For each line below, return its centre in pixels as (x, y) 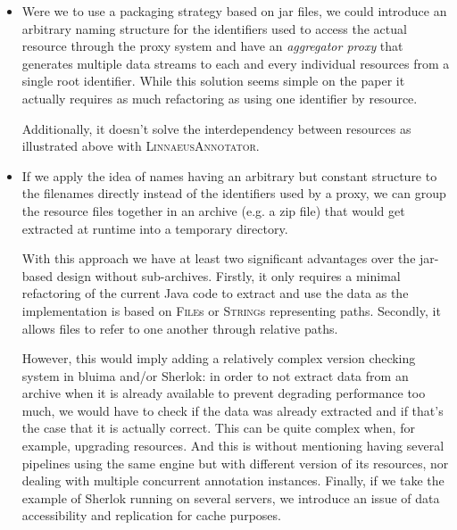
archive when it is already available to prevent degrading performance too (224, 393)
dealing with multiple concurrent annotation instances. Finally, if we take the (233, 480)
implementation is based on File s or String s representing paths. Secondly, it (231, 310)
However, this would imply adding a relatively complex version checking (219, 358)
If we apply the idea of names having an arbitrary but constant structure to (229, 175)
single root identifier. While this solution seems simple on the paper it (213, 81)
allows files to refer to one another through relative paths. (180, 328)
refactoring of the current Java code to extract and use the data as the (215, 293)
